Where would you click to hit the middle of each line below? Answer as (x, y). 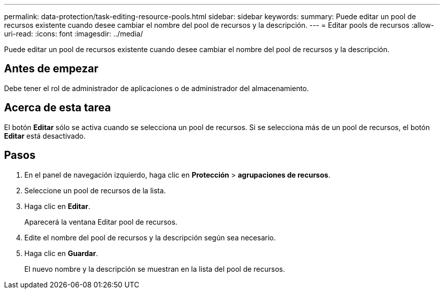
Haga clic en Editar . (57, 206)
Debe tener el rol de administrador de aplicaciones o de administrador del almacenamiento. (157, 88)
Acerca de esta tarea (58, 108)
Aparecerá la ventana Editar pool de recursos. (101, 222)
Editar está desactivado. (45, 136)
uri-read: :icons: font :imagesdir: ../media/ (73, 34)
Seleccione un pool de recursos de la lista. (95, 190)
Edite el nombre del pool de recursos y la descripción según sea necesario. (150, 237)
